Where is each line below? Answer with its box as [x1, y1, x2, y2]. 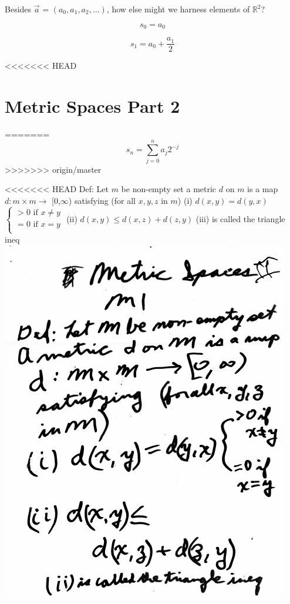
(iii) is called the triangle [195, 213, 285, 225]
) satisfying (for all [68, 194, 136, 206]
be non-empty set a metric [121, 183, 217, 195]
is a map [247, 183, 278, 195]
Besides [5, 3, 32, 15]
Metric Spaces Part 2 [5, 93, 180, 118]
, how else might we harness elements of [106, 3, 250, 15]
